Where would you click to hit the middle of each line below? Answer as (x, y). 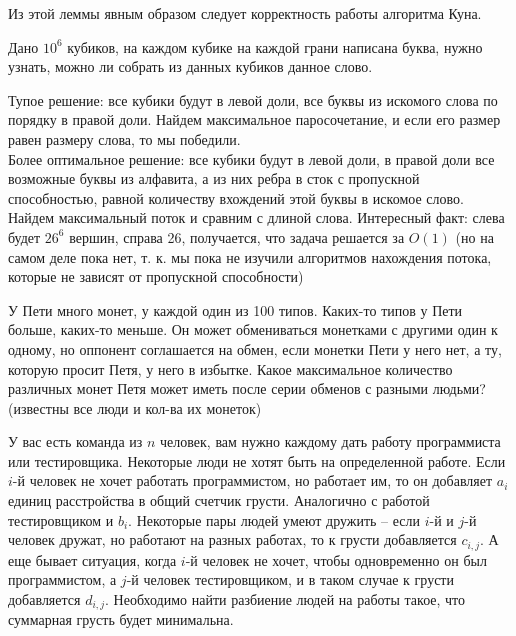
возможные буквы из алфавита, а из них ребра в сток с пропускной (214, 178)
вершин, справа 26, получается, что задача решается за (237, 236)
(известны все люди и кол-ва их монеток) (135, 407)
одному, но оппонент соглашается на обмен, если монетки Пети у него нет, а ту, (255, 348)
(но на (474, 236)
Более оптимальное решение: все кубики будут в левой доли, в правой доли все (251, 158)
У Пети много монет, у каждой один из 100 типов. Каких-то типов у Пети (235, 309)
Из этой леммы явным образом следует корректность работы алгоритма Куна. (245, 13)
